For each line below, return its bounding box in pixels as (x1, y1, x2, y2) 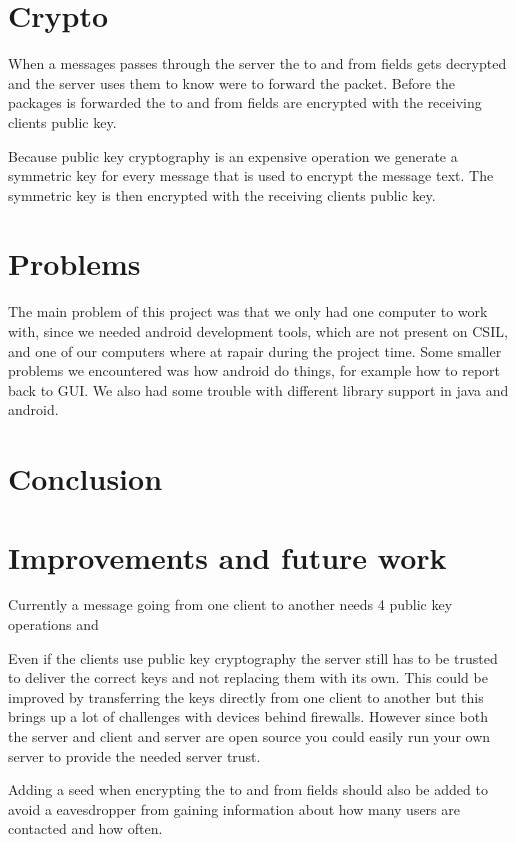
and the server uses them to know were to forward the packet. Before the (8, 72, 456, 93)
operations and (8, 614, 99, 635)
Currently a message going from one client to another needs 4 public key (8, 594, 453, 615)
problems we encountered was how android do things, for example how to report (8, 360, 501, 381)
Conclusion (8, 458, 163, 499)
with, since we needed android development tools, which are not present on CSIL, (8, 321, 508, 341)
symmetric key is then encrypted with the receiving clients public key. (8, 184, 436, 205)
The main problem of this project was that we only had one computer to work (8, 301, 488, 322)
